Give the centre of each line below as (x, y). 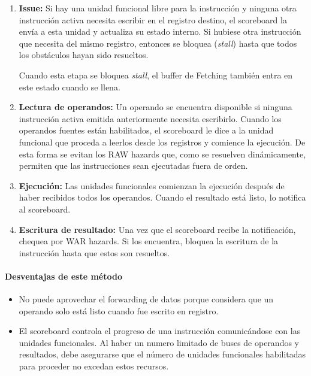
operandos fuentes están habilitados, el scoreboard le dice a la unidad (146, 130)
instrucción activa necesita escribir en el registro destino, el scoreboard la (153, 19)
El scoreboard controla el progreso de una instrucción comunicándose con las (160, 331)
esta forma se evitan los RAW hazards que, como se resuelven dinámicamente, (162, 154)
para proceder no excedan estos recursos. (94, 366)
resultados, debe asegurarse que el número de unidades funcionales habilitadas (162, 354)
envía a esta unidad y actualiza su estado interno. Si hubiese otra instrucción (160, 31)
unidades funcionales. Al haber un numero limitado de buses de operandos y (159, 342)
